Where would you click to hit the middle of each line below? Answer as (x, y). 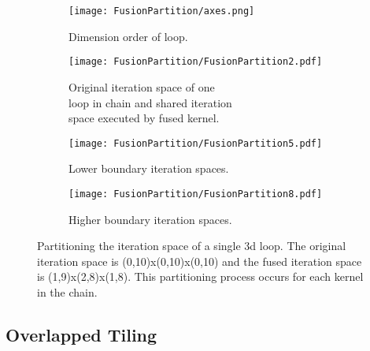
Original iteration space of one (142, 86)
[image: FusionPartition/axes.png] (162, 11)
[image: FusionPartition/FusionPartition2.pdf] (196, 62)
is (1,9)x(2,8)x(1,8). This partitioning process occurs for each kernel (200, 276)
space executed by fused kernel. (144, 118)
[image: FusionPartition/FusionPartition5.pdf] (196, 143)
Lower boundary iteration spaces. (149, 168)
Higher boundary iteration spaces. (150, 219)
